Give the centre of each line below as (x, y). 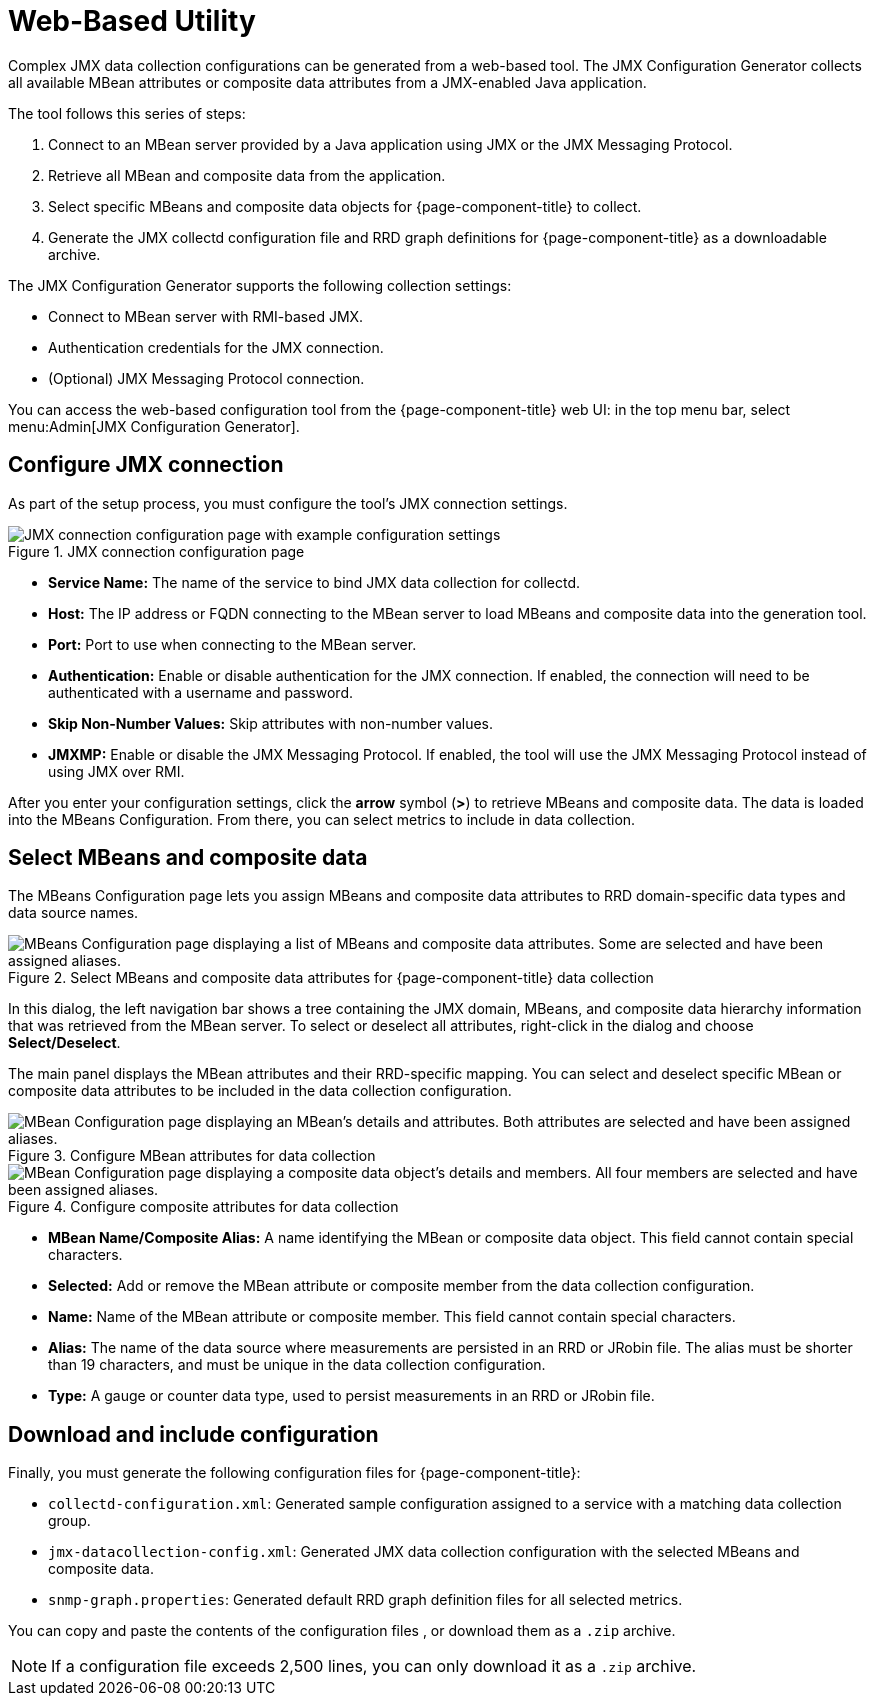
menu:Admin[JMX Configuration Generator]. (154, 426)
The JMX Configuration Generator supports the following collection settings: (260, 285)
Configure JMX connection (146, 465)
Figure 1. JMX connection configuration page (156, 551)
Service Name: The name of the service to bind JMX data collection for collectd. (314, 582)
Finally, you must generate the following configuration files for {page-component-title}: (294, 1473)
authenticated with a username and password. (201, 692)
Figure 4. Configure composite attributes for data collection (203, 1207)
